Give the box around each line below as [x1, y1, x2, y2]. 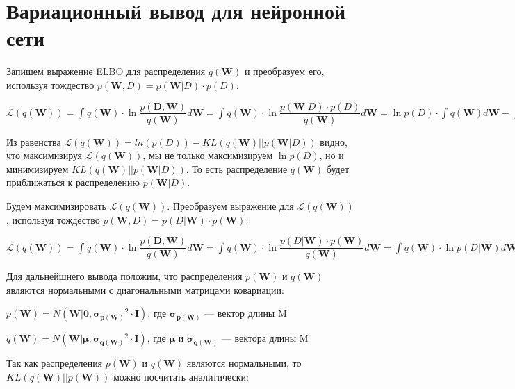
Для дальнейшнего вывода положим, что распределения [6, 269, 243, 283]
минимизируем [6, 161, 69, 176]
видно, [320, 134, 348, 149]
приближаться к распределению [6, 175, 140, 190]
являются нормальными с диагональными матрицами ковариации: [6, 282, 284, 297]
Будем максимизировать [6, 198, 106, 213]
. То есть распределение [186, 161, 288, 176]
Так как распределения [6, 356, 103, 370]
